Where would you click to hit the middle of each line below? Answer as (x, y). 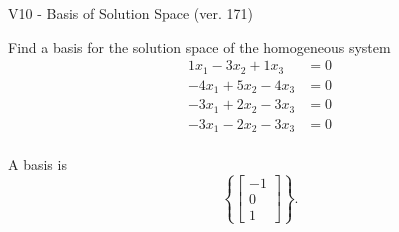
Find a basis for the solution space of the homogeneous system (199, 46)
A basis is (37, 164)
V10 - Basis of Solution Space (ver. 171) (130, 13)
